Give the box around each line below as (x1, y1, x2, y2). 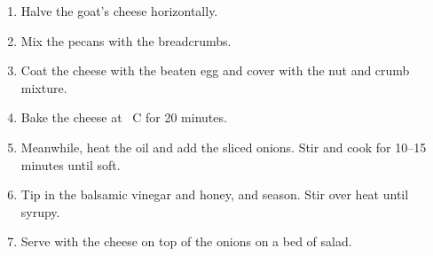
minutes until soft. (20, 155, 121, 174)
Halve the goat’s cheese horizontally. (20, 2, 218, 19)
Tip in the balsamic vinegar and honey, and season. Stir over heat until (20, 185, 409, 204)
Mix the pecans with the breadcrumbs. (20, 31, 232, 50)
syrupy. (20, 202, 60, 221)
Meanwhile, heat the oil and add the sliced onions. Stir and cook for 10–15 (20, 137, 427, 156)
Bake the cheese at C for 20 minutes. (20, 108, 227, 127)
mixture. (20, 78, 67, 97)
